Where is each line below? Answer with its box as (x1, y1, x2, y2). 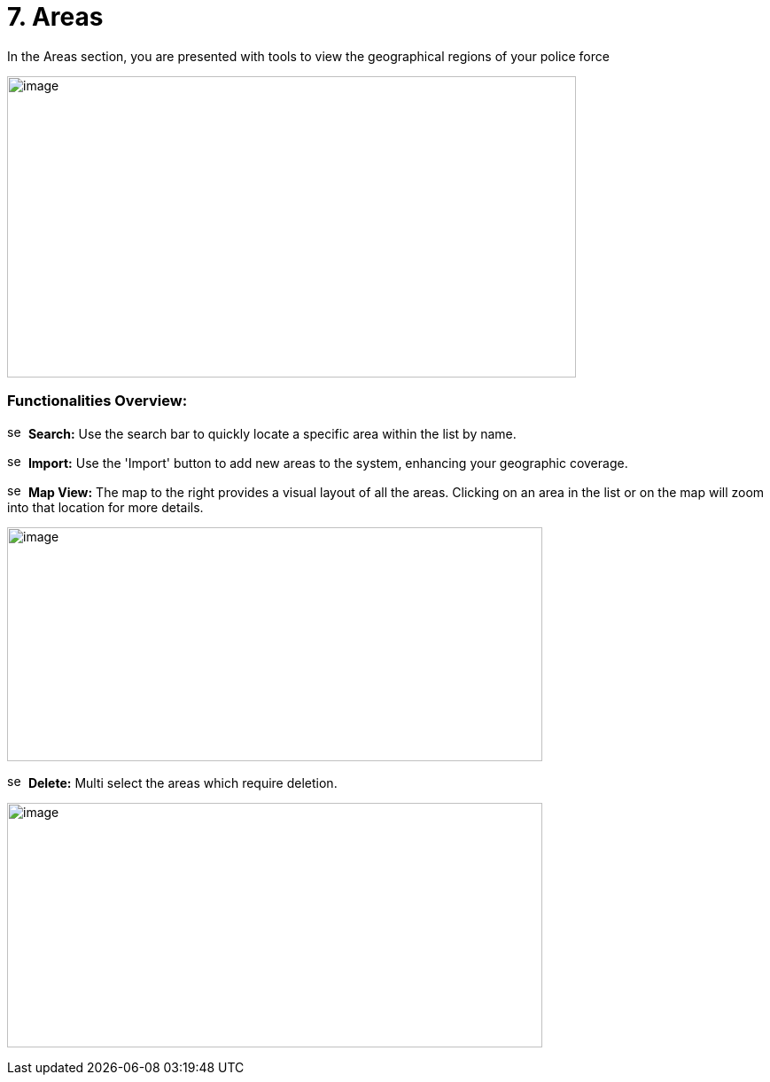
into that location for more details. (7, 499, 204, 515)
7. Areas (7, 2, 104, 32)
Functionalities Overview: (7, 392, 188, 410)
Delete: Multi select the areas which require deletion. (27, 775, 338, 790)
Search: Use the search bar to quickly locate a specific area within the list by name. (27, 425, 517, 441)
